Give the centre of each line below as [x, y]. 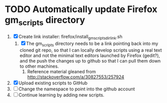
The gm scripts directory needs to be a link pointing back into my [92, 44]
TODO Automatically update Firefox [81, 9]
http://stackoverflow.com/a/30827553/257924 [76, 77]
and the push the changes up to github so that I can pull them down [90, 61]
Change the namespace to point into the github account [77, 89]
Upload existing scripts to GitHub [53, 83]
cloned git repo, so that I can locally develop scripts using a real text [91, 50]
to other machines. [39, 66]
